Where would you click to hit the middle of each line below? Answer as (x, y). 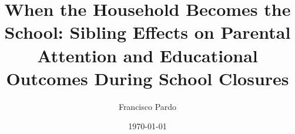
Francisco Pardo (147, 106)
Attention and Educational (147, 55)
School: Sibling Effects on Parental (147, 32)
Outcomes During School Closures (147, 78)
